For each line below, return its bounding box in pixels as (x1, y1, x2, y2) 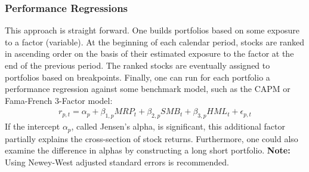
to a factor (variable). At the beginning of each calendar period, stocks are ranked (5, 35, 305, 48)
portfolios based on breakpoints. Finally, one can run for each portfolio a (5, 70, 270, 83)
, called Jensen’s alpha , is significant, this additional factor (71, 120, 286, 133)
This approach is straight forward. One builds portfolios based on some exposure (5, 24, 299, 36)
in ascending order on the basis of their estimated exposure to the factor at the (5, 47, 294, 60)
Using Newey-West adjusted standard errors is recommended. (5, 155, 229, 168)
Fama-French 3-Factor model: (5, 94, 113, 106)
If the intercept (5, 120, 60, 133)
